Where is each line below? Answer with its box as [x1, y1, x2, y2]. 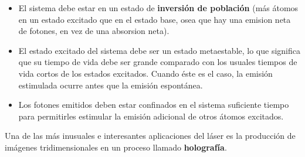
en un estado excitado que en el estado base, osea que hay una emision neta [18, 13, 291, 25]
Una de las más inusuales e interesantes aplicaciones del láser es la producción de [5, 129, 296, 142]
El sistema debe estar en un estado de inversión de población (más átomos [18, 2, 299, 13]
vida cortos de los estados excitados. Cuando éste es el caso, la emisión [18, 67, 273, 79]
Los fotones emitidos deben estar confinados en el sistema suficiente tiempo [18, 98, 289, 111]
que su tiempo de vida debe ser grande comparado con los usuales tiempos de [18, 56, 297, 68]
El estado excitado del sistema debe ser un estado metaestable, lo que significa [18, 44, 301, 56]
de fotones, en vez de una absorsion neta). [18, 25, 170, 37]
